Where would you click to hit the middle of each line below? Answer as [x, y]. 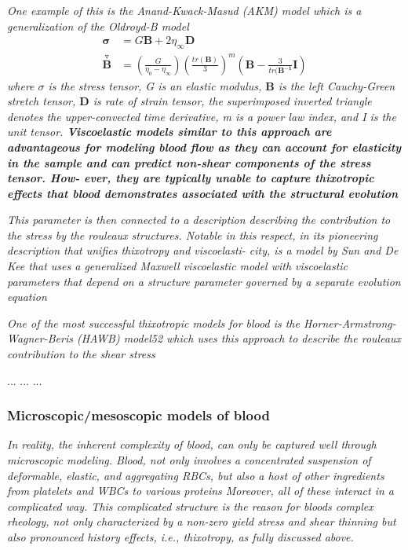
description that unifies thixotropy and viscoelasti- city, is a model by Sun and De [203, 250]
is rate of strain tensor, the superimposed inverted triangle [232, 101]
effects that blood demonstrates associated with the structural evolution [203, 193]
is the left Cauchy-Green [337, 85]
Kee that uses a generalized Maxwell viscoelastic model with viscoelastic [178, 266]
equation [27, 297]
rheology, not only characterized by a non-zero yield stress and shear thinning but [202, 521]
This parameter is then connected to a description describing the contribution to [199, 220]
